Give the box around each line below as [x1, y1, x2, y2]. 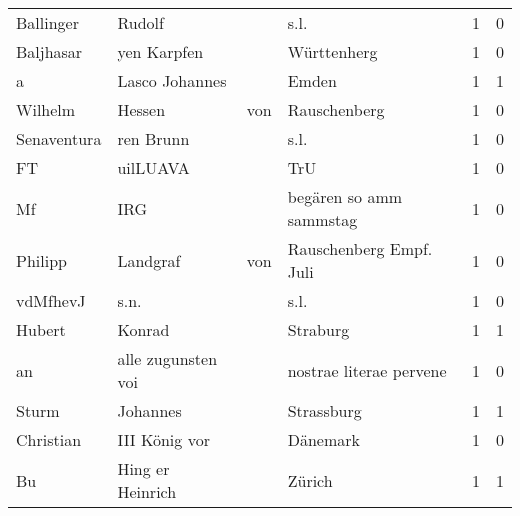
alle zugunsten [117, 347, 218, 370]
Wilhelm [16, 98, 76, 121]
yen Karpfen [117, 40, 204, 63]
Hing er [117, 457, 170, 480]
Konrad [117, 318, 170, 341]
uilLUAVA [117, 156, 190, 179]
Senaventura [16, 127, 102, 150]
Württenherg [287, 40, 378, 63]
